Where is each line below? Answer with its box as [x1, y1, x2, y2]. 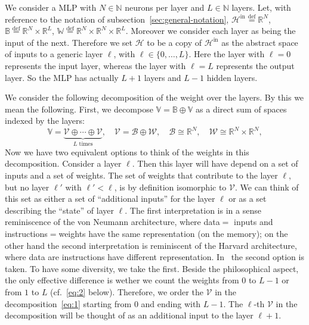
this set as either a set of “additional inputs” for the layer [5, 192, 215, 205]
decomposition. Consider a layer [5, 157, 122, 170]
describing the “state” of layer [5, 204, 114, 216]
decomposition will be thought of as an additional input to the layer [5, 309, 254, 321]
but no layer [5, 180, 50, 193]
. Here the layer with [189, 48, 265, 60]
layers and [144, 71, 181, 83]
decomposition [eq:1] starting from [5, 297, 132, 310]
